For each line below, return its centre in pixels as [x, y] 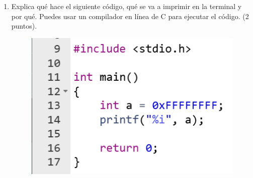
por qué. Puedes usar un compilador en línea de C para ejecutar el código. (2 [130, 16]
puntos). [24, 26]
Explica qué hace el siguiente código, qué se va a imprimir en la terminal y [126, 6]
